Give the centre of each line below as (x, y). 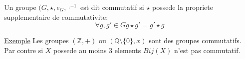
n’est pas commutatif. (207, 50)
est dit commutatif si (112, 7)
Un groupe (20, 7)
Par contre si (24, 50)
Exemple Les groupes (36, 40)
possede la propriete (183, 7)
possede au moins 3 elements (97, 50)
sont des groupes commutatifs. (195, 40)
